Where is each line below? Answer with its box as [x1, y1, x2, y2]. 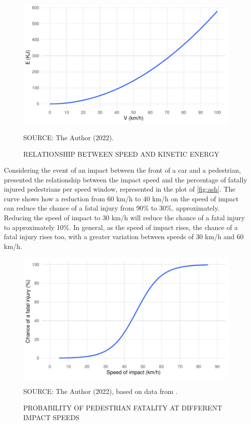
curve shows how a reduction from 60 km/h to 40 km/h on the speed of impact [4, 193, 239, 203]
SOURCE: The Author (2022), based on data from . [23, 386, 178, 396]
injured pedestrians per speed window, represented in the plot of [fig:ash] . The [4, 184, 236, 194]
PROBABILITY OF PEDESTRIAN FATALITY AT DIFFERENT [23, 402, 222, 412]
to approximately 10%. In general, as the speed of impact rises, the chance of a [4, 222, 238, 232]
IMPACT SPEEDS [23, 412, 80, 422]
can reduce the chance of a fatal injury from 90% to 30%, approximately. [4, 203, 220, 213]
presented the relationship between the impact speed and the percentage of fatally [4, 174, 247, 184]
